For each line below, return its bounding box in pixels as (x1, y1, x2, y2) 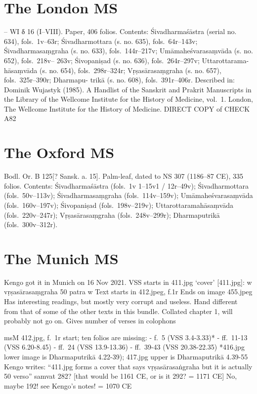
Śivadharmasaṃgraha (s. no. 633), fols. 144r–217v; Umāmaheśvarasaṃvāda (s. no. (4, 45, 253, 56)
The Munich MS (4, 248, 119, 268)
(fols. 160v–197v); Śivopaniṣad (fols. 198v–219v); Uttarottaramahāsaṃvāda (4, 199, 234, 210)
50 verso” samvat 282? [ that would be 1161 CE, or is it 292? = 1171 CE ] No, (4, 371, 237, 381)
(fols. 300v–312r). (4, 219, 58, 230)
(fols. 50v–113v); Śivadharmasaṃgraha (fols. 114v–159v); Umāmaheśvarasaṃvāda (4, 190, 253, 200)
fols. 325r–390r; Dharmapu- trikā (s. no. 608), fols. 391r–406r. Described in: (4, 75, 235, 85)
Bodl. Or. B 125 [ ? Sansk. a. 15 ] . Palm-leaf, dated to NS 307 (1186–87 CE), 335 (4, 171, 243, 181)
